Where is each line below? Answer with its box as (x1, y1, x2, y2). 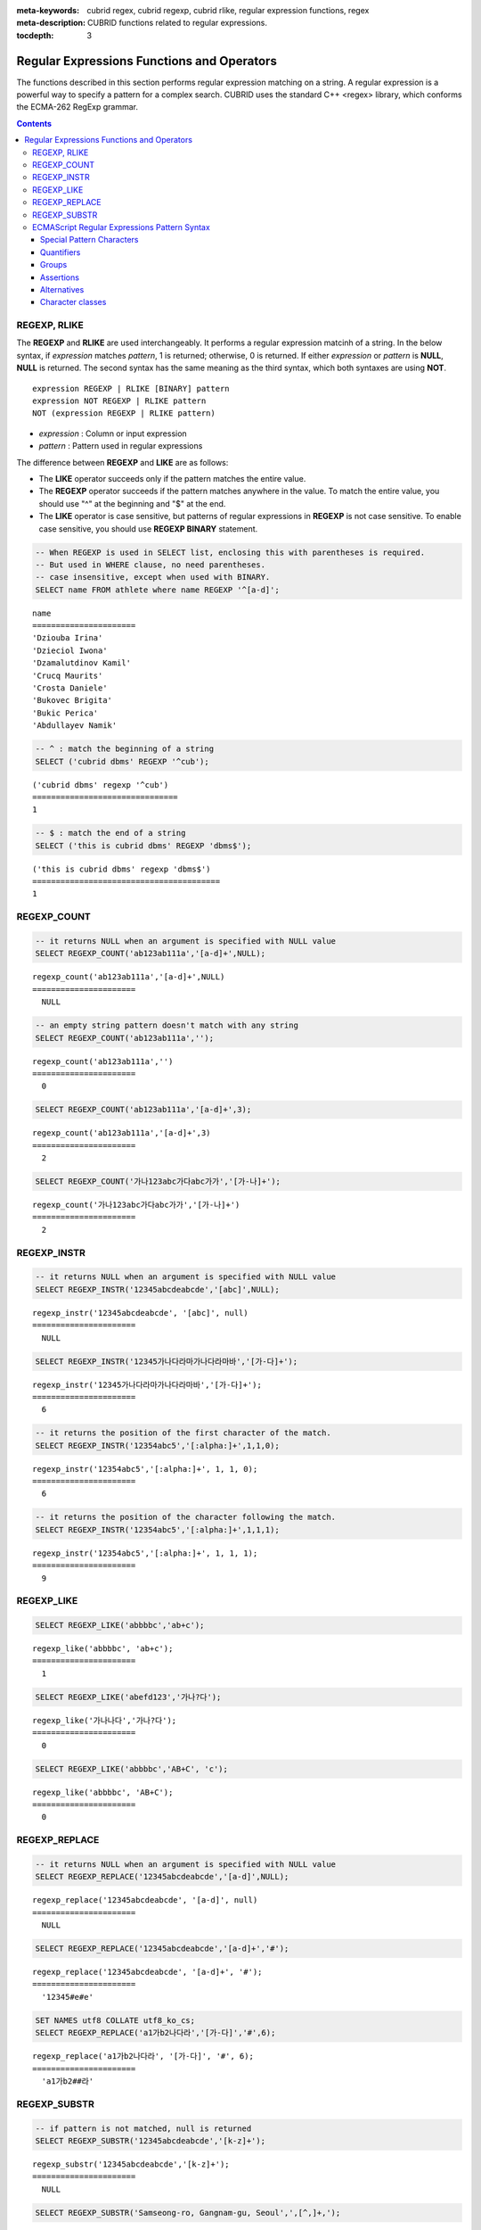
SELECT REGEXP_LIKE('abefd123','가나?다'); (35, 1691, 222, 1702)
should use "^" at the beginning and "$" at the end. (38, 498, 226, 508)
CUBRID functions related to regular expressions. (87, 18, 267, 29)
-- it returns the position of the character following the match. (35, 1512, 337, 1523)
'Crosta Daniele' (32, 683, 108, 693)
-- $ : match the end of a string (35, 828, 186, 838)
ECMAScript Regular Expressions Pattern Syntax (32, 221, 211, 232)
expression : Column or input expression (38, 428, 187, 439)
